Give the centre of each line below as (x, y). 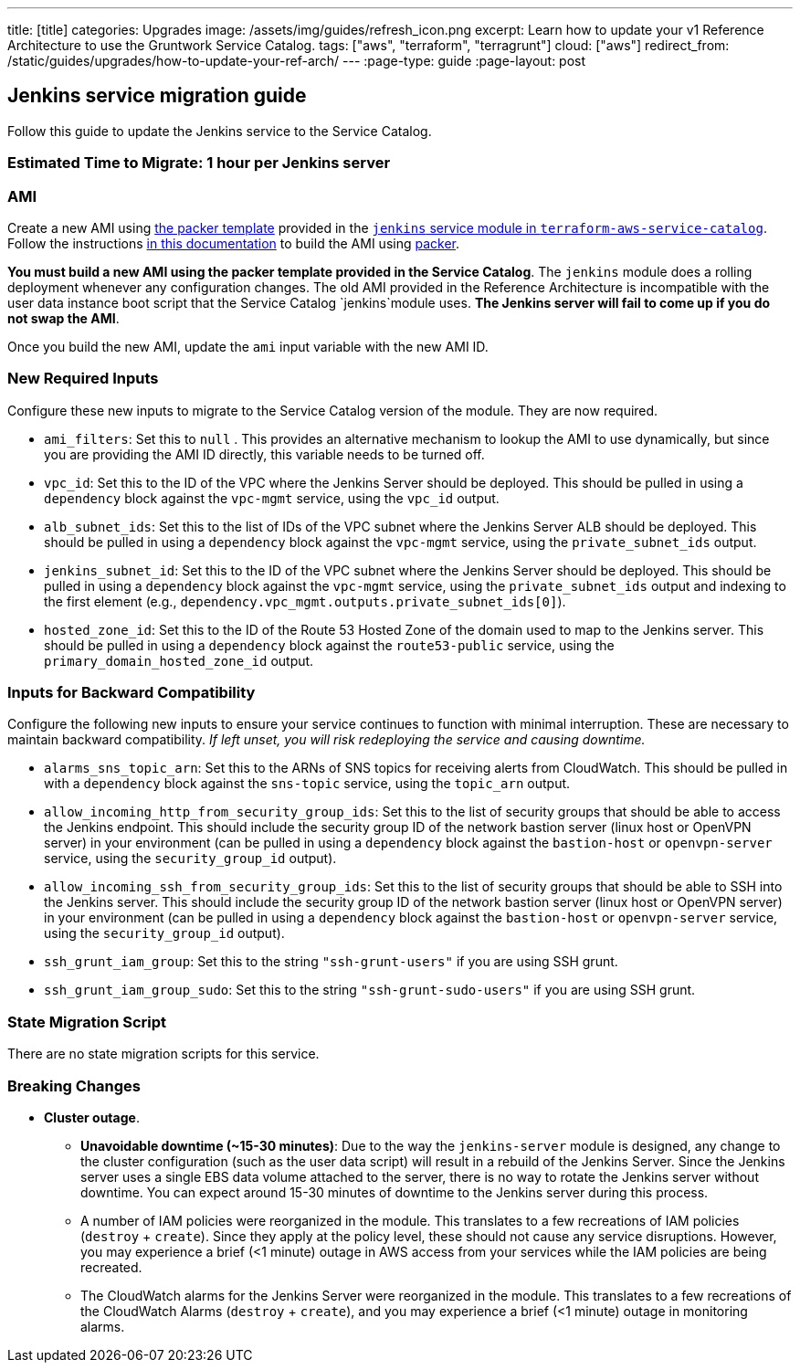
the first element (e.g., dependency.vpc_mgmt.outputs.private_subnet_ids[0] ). (305, 601)
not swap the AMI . (63, 318)
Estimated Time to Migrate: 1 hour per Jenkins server (199, 163)
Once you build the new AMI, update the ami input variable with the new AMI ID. (248, 346)
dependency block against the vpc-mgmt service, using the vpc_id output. (272, 498)
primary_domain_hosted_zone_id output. (179, 660)
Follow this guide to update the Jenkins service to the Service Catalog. (220, 131)
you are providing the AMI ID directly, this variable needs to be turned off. (264, 454)
